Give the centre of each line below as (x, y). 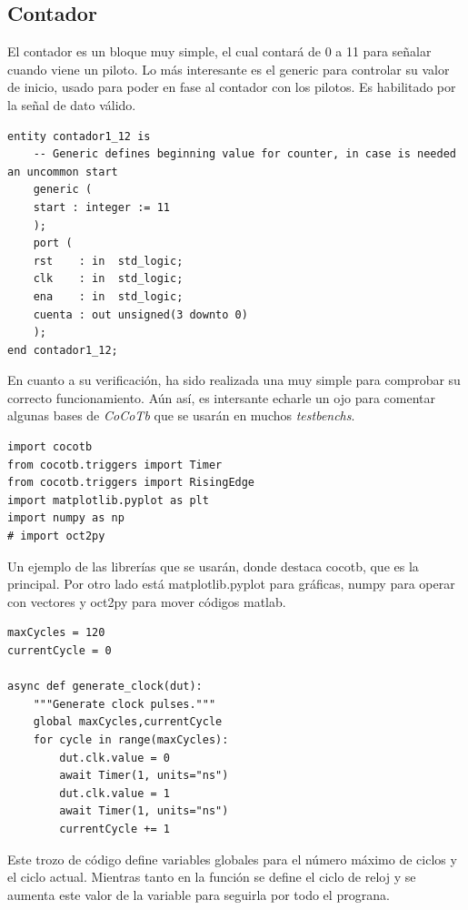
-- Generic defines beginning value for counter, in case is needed (244, 154)
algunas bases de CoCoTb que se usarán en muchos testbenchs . (181, 415)
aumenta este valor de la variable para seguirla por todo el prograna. (199, 894)
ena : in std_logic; (108, 296)
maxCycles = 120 (56, 633)
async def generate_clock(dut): (105, 687)
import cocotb (50, 447)
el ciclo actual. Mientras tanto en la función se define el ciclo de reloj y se (212, 877)
